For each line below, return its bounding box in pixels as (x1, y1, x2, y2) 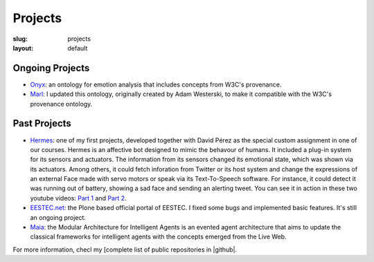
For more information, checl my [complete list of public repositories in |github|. (12, 245, 238, 254)
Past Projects (12, 118, 72, 129)
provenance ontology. (30, 100, 93, 108)
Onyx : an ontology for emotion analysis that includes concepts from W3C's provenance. (30, 80, 282, 88)
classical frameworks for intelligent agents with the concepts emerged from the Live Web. (30, 232, 287, 241)
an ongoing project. (30, 213, 87, 221)
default (67, 44, 88, 52)
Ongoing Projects (12, 62, 90, 74)
